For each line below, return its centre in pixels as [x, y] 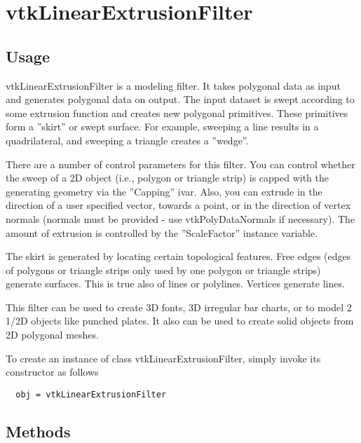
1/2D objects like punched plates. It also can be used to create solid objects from [180, 321]
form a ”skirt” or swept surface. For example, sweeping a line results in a [162, 127]
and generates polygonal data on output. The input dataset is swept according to [180, 99]
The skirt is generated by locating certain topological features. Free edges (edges [178, 256]
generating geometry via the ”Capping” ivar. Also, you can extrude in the [164, 191]
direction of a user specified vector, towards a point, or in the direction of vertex [178, 205]
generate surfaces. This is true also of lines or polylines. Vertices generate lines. [175, 284]
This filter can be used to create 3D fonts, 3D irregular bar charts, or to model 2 [179, 307]
